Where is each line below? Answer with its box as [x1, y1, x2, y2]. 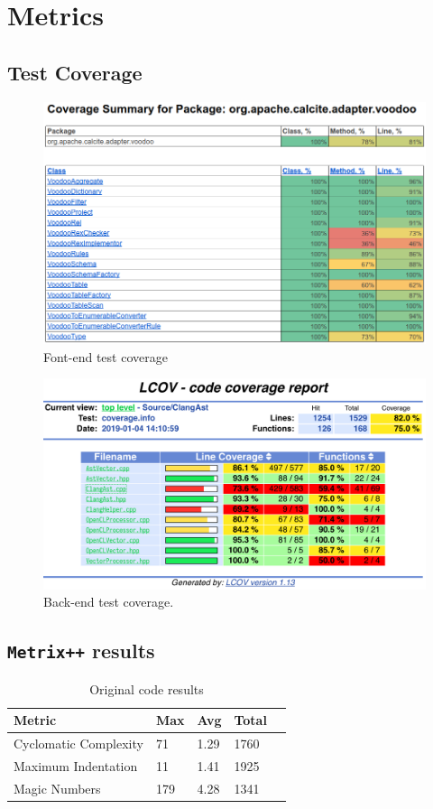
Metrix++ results [7, 637, 155, 665]
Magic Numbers [14, 778, 101, 797]
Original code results [89, 679, 204, 698]
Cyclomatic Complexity [14, 734, 143, 753]
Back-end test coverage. [43, 592, 174, 611]
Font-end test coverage [43, 347, 168, 366]
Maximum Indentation [14, 757, 138, 776]
